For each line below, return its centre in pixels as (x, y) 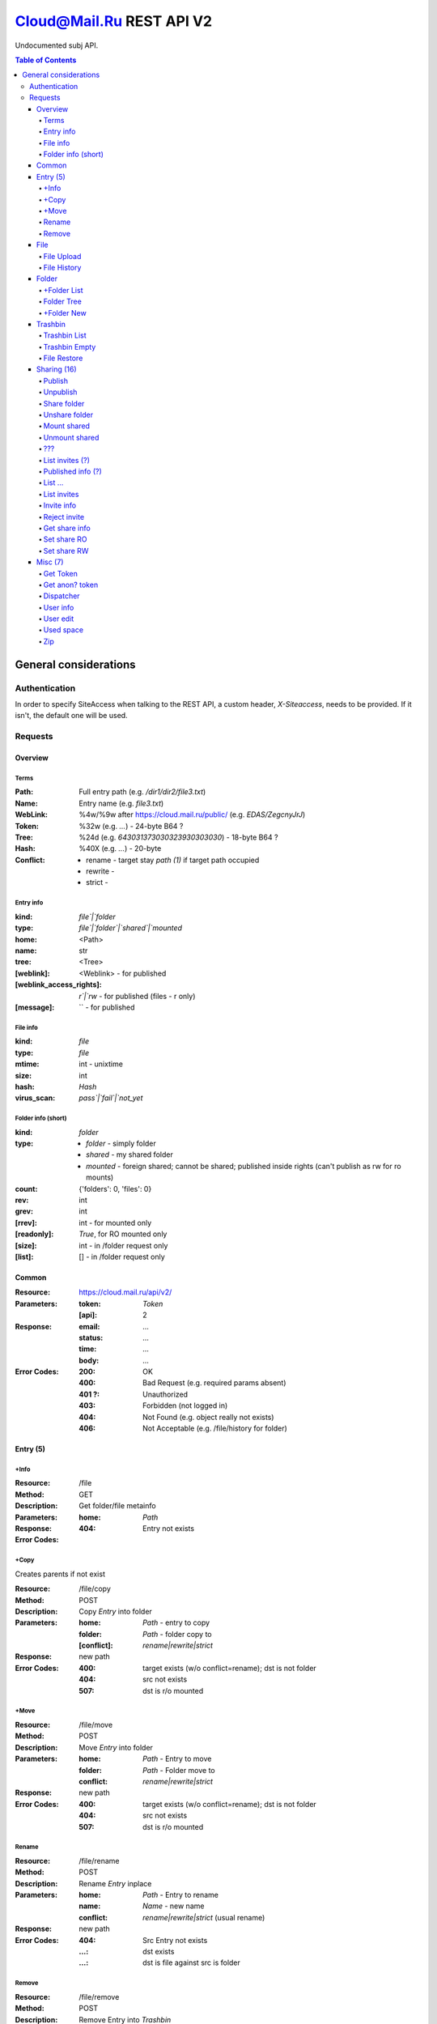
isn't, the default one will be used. (72, 716)
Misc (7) (50, 562)
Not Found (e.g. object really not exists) (208, 1417)
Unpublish (60, 392)
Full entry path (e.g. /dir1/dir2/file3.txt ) (142, 792)
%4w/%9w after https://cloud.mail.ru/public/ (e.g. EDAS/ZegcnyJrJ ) (192, 814)
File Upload (62, 256)
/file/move (96, 1725)
